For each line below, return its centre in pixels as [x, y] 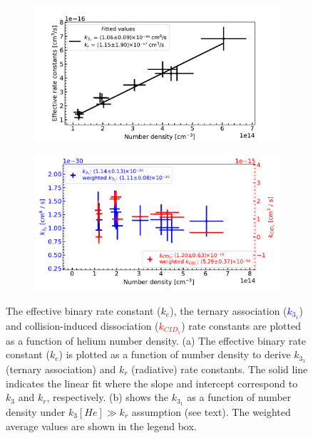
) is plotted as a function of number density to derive [175, 354]
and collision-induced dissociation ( [82, 325]
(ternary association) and [61, 369]
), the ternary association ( [229, 310]
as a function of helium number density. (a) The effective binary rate [156, 340]
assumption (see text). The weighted [211, 412]
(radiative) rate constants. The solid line [220, 369]
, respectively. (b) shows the [107, 397]
